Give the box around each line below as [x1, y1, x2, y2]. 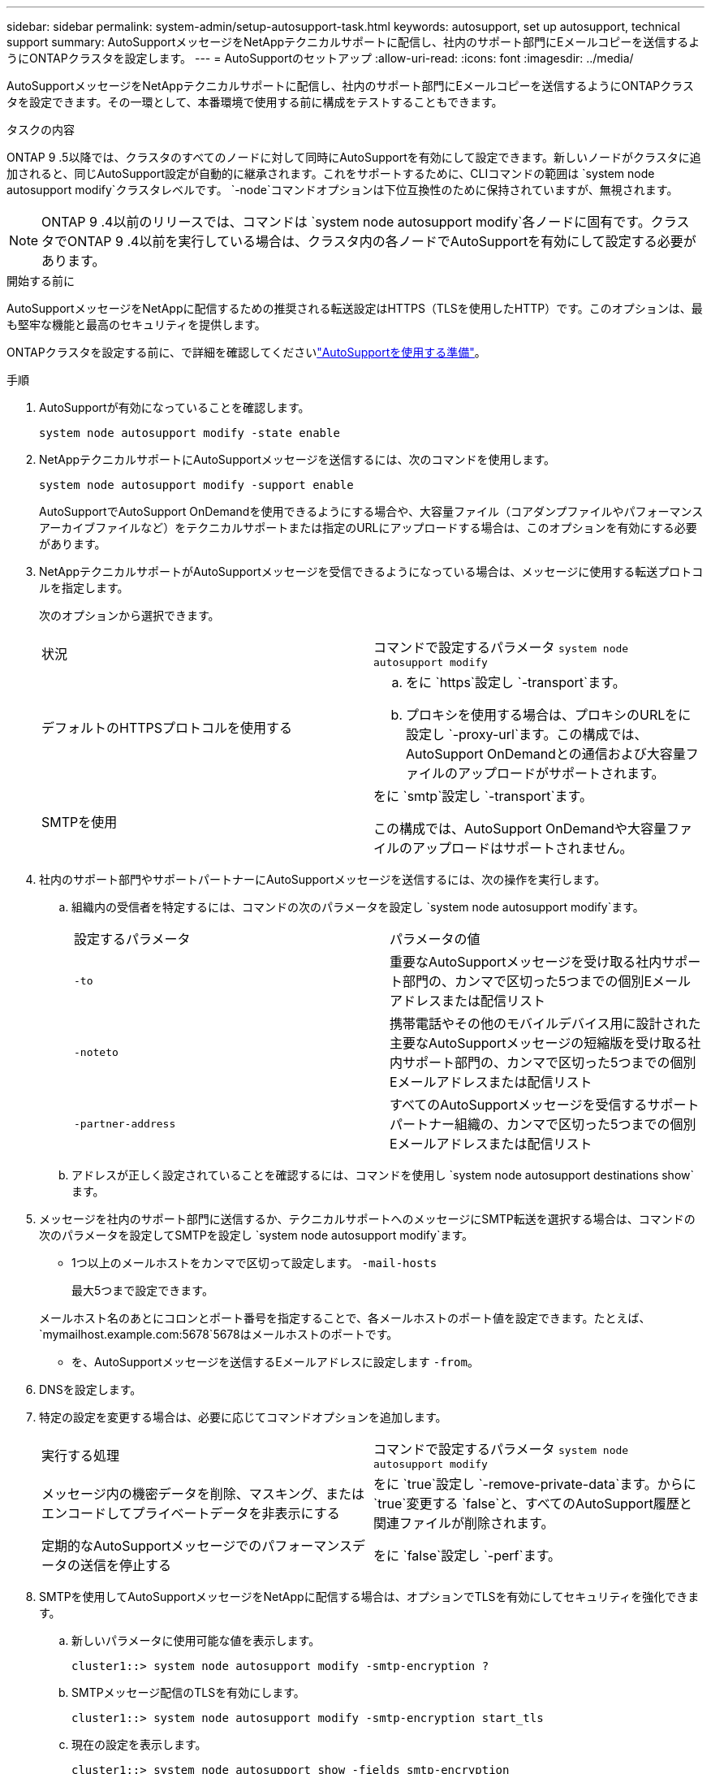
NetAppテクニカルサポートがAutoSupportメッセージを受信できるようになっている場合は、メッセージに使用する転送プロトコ [39, 565, 704, 578]
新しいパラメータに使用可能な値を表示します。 [71, 1633, 321, 1647]
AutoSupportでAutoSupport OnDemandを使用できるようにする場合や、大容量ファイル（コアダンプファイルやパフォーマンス [39, 504, 704, 518]
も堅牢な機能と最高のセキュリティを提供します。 [6, 318, 266, 331]
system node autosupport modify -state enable [39, 426, 340, 439]
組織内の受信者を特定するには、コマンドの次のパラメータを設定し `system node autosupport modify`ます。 [71, 900, 644, 914]
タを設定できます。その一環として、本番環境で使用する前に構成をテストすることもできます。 [6, 95, 503, 109]
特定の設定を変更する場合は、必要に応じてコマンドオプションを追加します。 [39, 1410, 447, 1424]
